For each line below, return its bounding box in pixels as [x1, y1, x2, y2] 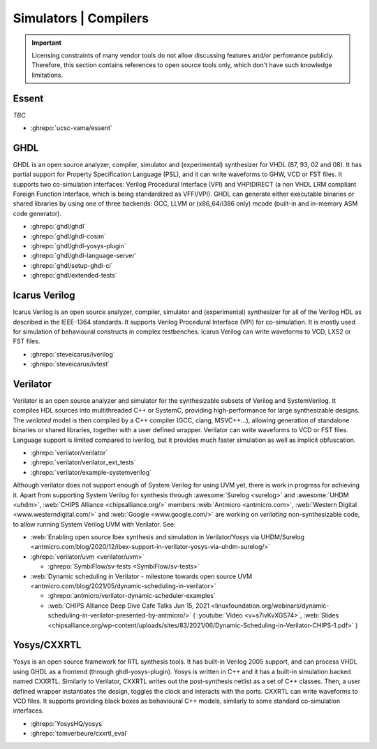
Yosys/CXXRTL [13, 639, 82, 651]
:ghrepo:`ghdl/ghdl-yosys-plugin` [30, 242, 126, 250]
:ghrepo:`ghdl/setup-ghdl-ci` [30, 261, 113, 269]
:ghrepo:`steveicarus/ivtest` [30, 360, 110, 369]
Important [31, 38, 62, 47]
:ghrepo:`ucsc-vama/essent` [30, 124, 113, 132]
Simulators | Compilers [13, 10, 149, 26]
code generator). [13, 209, 62, 217]
